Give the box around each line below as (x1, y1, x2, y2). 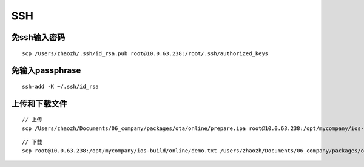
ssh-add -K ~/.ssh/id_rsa (22, 83, 99, 90)
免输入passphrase (11, 66, 81, 76)
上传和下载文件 (11, 98, 67, 109)
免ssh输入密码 (11, 32, 66, 43)
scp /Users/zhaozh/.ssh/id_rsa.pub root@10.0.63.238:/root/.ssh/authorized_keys (22, 50, 269, 57)
